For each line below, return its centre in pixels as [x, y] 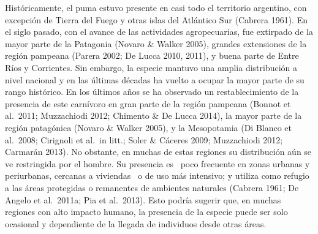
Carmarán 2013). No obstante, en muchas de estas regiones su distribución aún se [158, 152]
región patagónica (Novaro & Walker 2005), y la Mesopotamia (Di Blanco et [149, 127]
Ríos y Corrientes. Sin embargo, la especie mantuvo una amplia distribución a [151, 67]
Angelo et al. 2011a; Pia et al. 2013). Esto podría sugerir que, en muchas [143, 199]
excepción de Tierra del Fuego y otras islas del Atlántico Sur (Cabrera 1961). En [156, 19]
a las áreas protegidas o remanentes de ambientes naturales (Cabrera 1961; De [152, 187]
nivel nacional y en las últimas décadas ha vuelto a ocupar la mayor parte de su [155, 79]
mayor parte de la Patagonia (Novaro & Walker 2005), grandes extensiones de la [156, 43]
